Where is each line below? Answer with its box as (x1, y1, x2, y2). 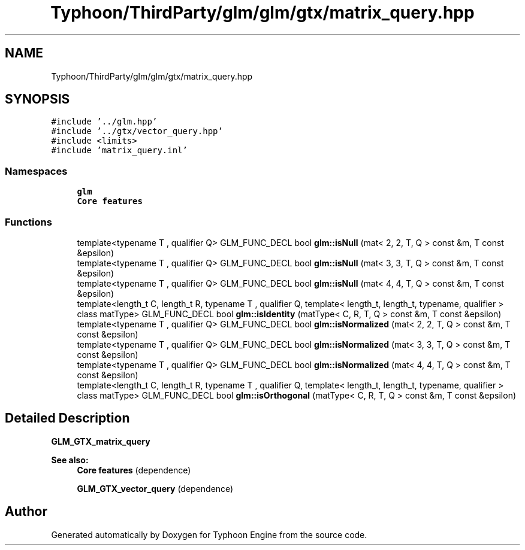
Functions (5, 215, 52, 228)
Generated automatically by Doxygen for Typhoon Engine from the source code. (51, 529, 367, 540)
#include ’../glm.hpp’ (51, 117, 158, 127)
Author (5, 504, 47, 519)
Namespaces (5, 165, 68, 177)
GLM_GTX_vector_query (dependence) (77, 483, 234, 494)
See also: (51, 454, 89, 465)
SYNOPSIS (5, 92, 70, 107)
